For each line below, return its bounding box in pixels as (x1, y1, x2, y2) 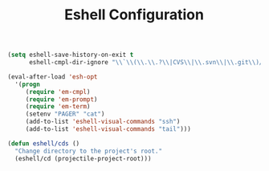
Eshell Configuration (64, 6, 204, 24)
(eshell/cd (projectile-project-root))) (14, 154, 152, 162)
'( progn (14, 80, 41, 88)
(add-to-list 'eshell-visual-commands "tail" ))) (25, 125, 192, 133)
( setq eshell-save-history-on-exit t (7, 51, 134, 59)
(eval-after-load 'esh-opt (7, 72, 98, 81)
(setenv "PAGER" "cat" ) (25, 110, 105, 118)
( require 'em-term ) (25, 103, 91, 111)
